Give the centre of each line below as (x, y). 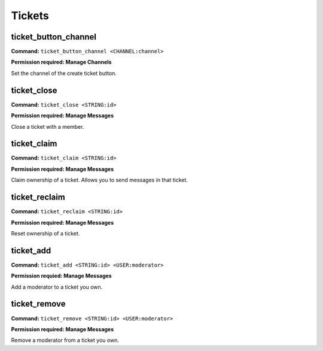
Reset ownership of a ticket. (45, 233)
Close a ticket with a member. (48, 126)
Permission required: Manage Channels (61, 62)
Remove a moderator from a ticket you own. (65, 340)
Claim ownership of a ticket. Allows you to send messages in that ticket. (100, 180)
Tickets (30, 16)
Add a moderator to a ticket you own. (57, 287)
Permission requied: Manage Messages (61, 276)
